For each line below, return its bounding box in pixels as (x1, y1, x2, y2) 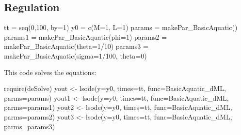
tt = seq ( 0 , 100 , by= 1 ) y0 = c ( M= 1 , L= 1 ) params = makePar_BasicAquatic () (4, 22, 238, 32)
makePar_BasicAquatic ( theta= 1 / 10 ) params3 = (4, 41, 148, 51)
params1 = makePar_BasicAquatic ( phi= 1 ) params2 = (4, 31, 167, 42)
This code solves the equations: (4, 67, 96, 77)
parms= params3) (4, 121, 55, 131)
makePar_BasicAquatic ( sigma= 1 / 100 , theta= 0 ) (4, 50, 147, 60)
